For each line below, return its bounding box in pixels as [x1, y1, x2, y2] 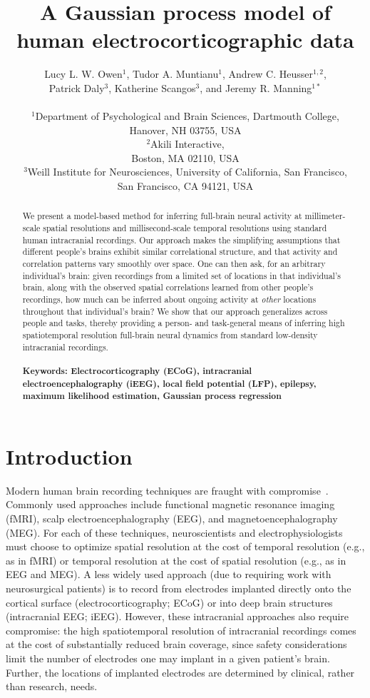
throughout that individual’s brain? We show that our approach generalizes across [22, 305, 328, 317]
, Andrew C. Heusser [222, 66, 313, 81]
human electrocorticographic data [16, 25, 354, 54]
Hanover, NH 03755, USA [129, 122, 242, 137]
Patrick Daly [48, 80, 105, 95]
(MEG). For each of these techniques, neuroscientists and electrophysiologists [6, 525, 343, 540]
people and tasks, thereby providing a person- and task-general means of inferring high [22, 317, 345, 329]
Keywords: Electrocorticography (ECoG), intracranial [22, 364, 252, 377]
